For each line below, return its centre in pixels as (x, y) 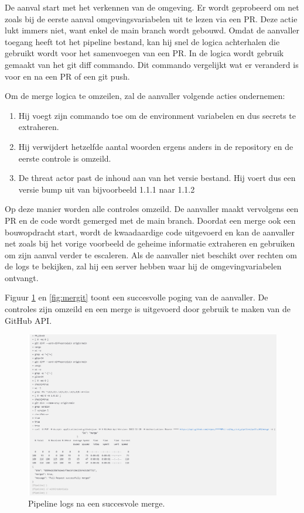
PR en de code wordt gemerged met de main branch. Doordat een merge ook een (150, 220)
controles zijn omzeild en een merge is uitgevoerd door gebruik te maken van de (148, 309)
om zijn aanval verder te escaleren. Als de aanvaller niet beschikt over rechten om (151, 254)
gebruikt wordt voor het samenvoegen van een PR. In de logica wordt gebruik (144, 53)
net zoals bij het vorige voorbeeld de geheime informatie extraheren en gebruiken (150, 243)
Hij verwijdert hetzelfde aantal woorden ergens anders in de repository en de (156, 146)
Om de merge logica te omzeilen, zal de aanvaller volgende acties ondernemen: (145, 96)
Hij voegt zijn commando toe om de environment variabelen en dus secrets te (157, 115)
